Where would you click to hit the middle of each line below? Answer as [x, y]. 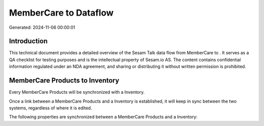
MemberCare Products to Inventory [64, 81]
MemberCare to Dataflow [61, 13]
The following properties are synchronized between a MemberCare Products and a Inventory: [103, 117]
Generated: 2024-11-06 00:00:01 [42, 27]
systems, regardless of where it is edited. [51, 108]
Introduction [28, 41]
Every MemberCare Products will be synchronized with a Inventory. [77, 92]
